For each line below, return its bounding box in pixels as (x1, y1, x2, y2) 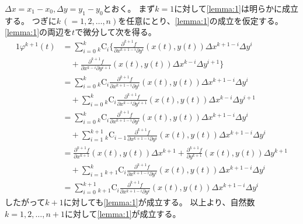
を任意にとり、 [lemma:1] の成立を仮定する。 (118, 14, 283, 26)
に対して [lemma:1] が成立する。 (64, 208, 181, 219)
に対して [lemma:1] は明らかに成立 (174, 2, 298, 14)
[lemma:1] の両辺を (5, 26, 72, 38)
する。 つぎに (5, 14, 57, 26)
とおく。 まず (103, 2, 155, 14)
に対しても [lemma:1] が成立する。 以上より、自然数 (63, 196, 255, 208)
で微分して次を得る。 (75, 26, 156, 38)
